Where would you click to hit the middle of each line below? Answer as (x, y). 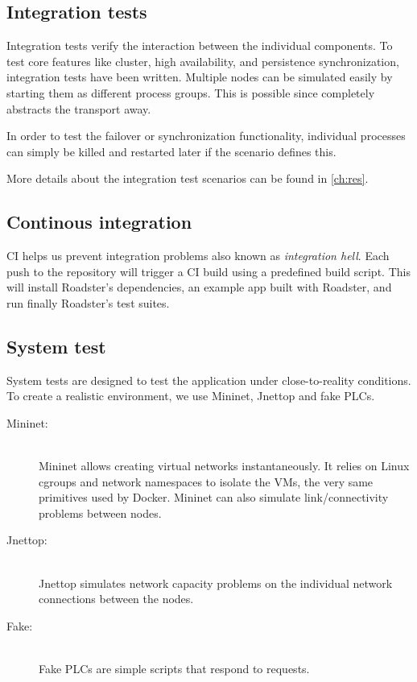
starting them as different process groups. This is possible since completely (191, 92)
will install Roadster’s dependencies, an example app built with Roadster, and (199, 287)
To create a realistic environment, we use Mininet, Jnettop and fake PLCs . (191, 396)
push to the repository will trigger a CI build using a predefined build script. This (208, 271)
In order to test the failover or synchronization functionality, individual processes (206, 136)
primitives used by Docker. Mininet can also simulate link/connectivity (214, 497)
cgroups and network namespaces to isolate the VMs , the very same (206, 481)
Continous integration (99, 222)
